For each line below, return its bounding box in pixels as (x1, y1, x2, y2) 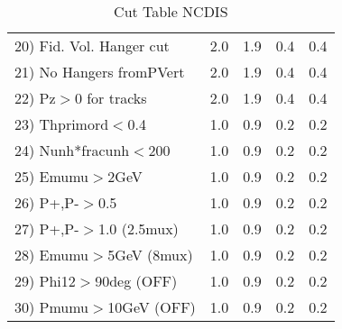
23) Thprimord (14, 114, 109, 134)
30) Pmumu (14, 297, 89, 317)
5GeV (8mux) (107, 244, 193, 265)
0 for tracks (74, 87, 147, 108)
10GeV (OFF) (107, 297, 196, 317)
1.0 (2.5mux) (97, 218, 179, 239)
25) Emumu (14, 166, 89, 187)
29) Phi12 (14, 270, 76, 291)
